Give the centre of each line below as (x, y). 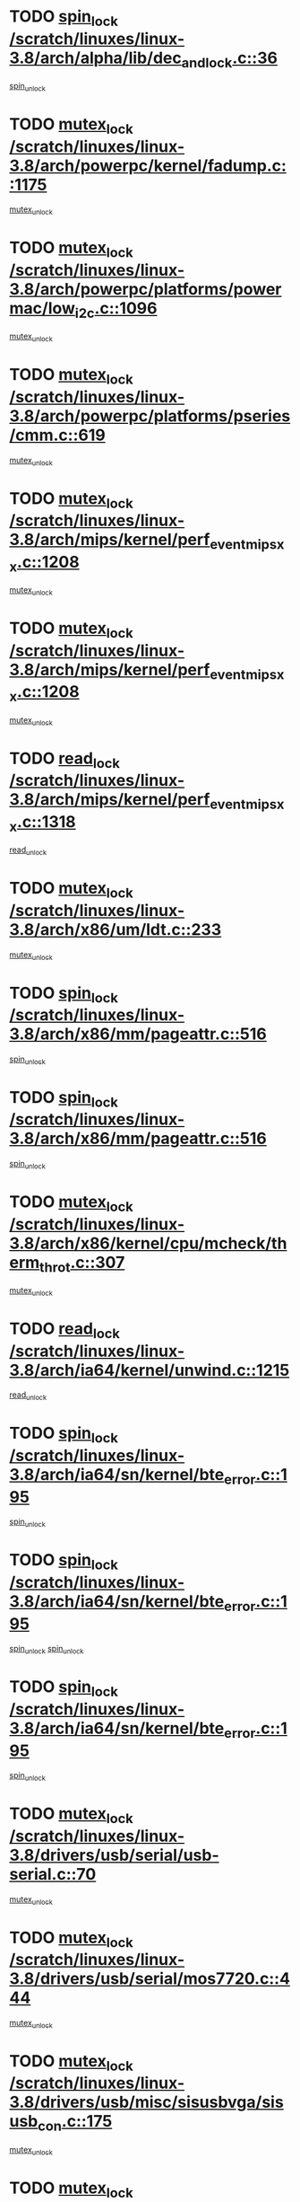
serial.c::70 (53, 1874)
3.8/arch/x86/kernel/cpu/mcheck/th (148, 1243)
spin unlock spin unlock (47, 1650)
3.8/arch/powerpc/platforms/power (146, 290)
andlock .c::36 (229, 59)
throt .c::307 (82, 1264)
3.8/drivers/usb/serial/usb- (114, 1855)
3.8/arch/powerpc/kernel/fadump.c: (148, 166)
